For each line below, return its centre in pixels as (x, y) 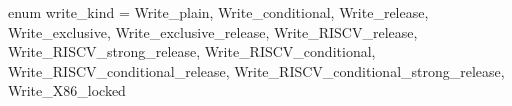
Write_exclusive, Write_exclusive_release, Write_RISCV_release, (213, 31)
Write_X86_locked (67, 90)
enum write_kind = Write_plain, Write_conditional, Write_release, (218, 12)
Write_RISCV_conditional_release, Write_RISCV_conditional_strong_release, (256, 70)
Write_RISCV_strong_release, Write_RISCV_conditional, (192, 51)
